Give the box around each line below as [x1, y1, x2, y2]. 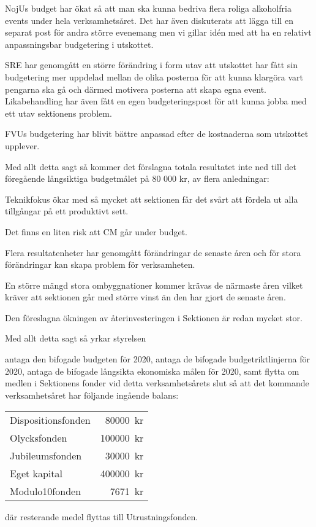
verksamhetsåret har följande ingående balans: [5, 388, 179, 401]
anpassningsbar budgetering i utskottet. [5, 37, 154, 50]
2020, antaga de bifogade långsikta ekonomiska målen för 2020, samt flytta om [5, 364, 299, 377]
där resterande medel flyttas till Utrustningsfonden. [5, 510, 198, 523]
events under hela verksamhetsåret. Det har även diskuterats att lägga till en [5, 14, 293, 26]
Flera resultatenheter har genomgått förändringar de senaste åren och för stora [5, 246, 301, 259]
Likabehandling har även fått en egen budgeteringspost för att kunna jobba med [5, 95, 307, 107]
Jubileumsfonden [10, 448, 82, 463]
